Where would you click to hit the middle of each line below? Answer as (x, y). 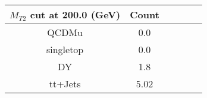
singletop (65, 49)
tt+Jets (65, 84)
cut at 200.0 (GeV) (75, 14)
